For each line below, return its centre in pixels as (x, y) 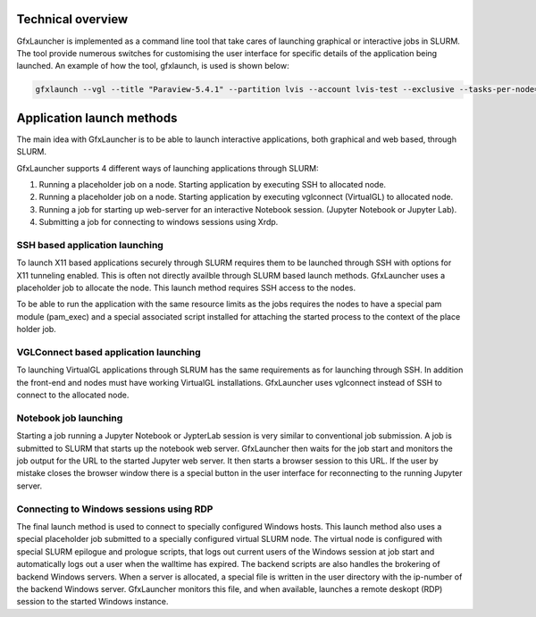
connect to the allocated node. (73, 395)
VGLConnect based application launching (109, 352)
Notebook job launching (70, 418)
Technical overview (72, 19)
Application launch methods (97, 117)
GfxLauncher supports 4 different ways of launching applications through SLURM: (167, 168)
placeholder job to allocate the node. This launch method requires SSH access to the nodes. (186, 288)
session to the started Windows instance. (92, 602)
